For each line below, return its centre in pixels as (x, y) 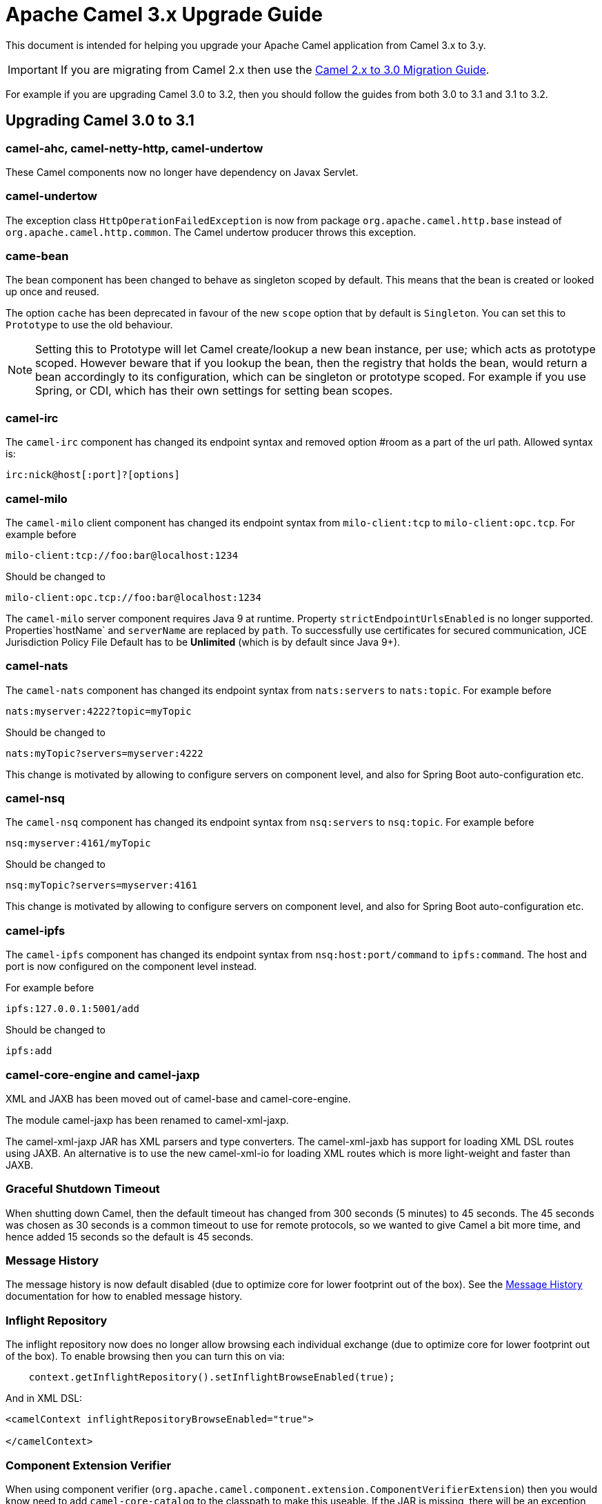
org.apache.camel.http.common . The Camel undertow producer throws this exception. (211, 232)
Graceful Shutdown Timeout (83, 1189)
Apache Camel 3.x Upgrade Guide (164, 14)
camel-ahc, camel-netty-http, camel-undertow (134, 148)
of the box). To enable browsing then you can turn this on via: (145, 1356)
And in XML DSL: (44, 1398)
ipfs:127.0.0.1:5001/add (72, 1009)
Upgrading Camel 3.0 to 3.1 (100, 121)
